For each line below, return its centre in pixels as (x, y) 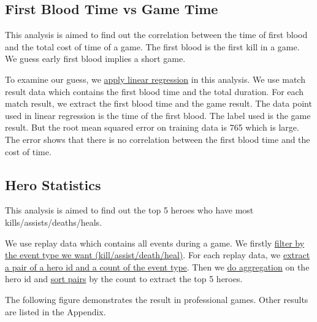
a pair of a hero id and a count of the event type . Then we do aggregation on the (157, 266)
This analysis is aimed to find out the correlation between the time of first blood (156, 35)
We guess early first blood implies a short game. (95, 59)
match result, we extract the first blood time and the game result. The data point (158, 103)
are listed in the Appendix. (55, 311)
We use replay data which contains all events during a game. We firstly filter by (155, 243)
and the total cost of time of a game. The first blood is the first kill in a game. (152, 46)
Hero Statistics (53, 184)
